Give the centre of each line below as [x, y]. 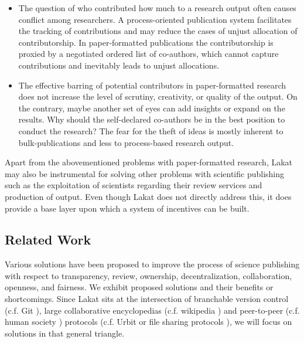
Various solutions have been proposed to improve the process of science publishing [152, 264]
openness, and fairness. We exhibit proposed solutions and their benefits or [139, 287]
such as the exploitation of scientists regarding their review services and [134, 185]
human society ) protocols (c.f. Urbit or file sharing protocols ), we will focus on [148, 322]
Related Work [48, 240]
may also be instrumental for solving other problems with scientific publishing [145, 173]
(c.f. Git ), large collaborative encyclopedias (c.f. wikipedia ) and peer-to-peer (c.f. [152, 310]
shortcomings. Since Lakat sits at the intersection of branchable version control [147, 299]
